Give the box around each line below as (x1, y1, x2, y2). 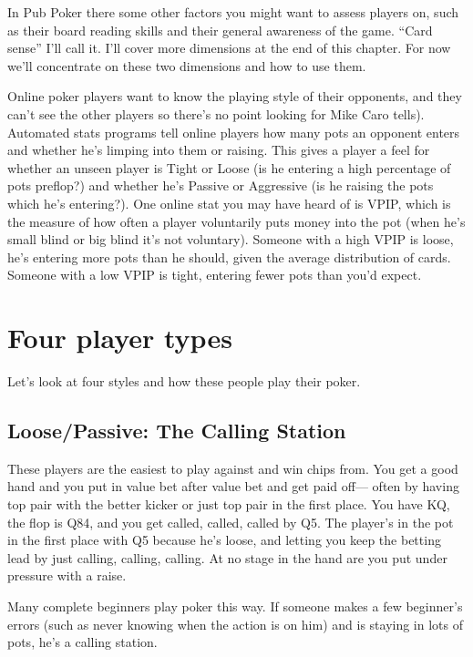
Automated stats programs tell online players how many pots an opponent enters (7, 122, 460, 141)
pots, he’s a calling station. (7, 632, 158, 652)
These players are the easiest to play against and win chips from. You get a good (7, 458, 458, 477)
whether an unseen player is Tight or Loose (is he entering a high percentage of (7, 158, 451, 177)
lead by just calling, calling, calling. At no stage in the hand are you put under (7, 548, 447, 567)
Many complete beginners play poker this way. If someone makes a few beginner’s (7, 596, 463, 615)
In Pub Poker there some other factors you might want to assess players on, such (7, 3, 459, 21)
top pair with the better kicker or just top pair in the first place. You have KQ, (7, 495, 450, 514)
